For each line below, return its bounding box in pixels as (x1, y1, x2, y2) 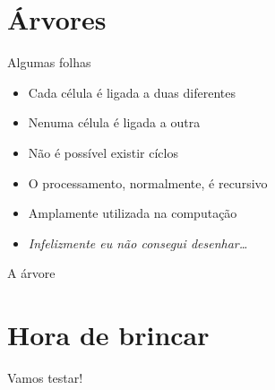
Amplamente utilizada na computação (28, 204, 237, 222)
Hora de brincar (7, 316, 210, 353)
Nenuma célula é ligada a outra (28, 113, 201, 132)
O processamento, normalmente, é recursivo (28, 173, 268, 192)
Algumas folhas (7, 53, 91, 72)
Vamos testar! (7, 368, 83, 386)
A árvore (7, 264, 56, 282)
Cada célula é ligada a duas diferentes (28, 82, 236, 101)
